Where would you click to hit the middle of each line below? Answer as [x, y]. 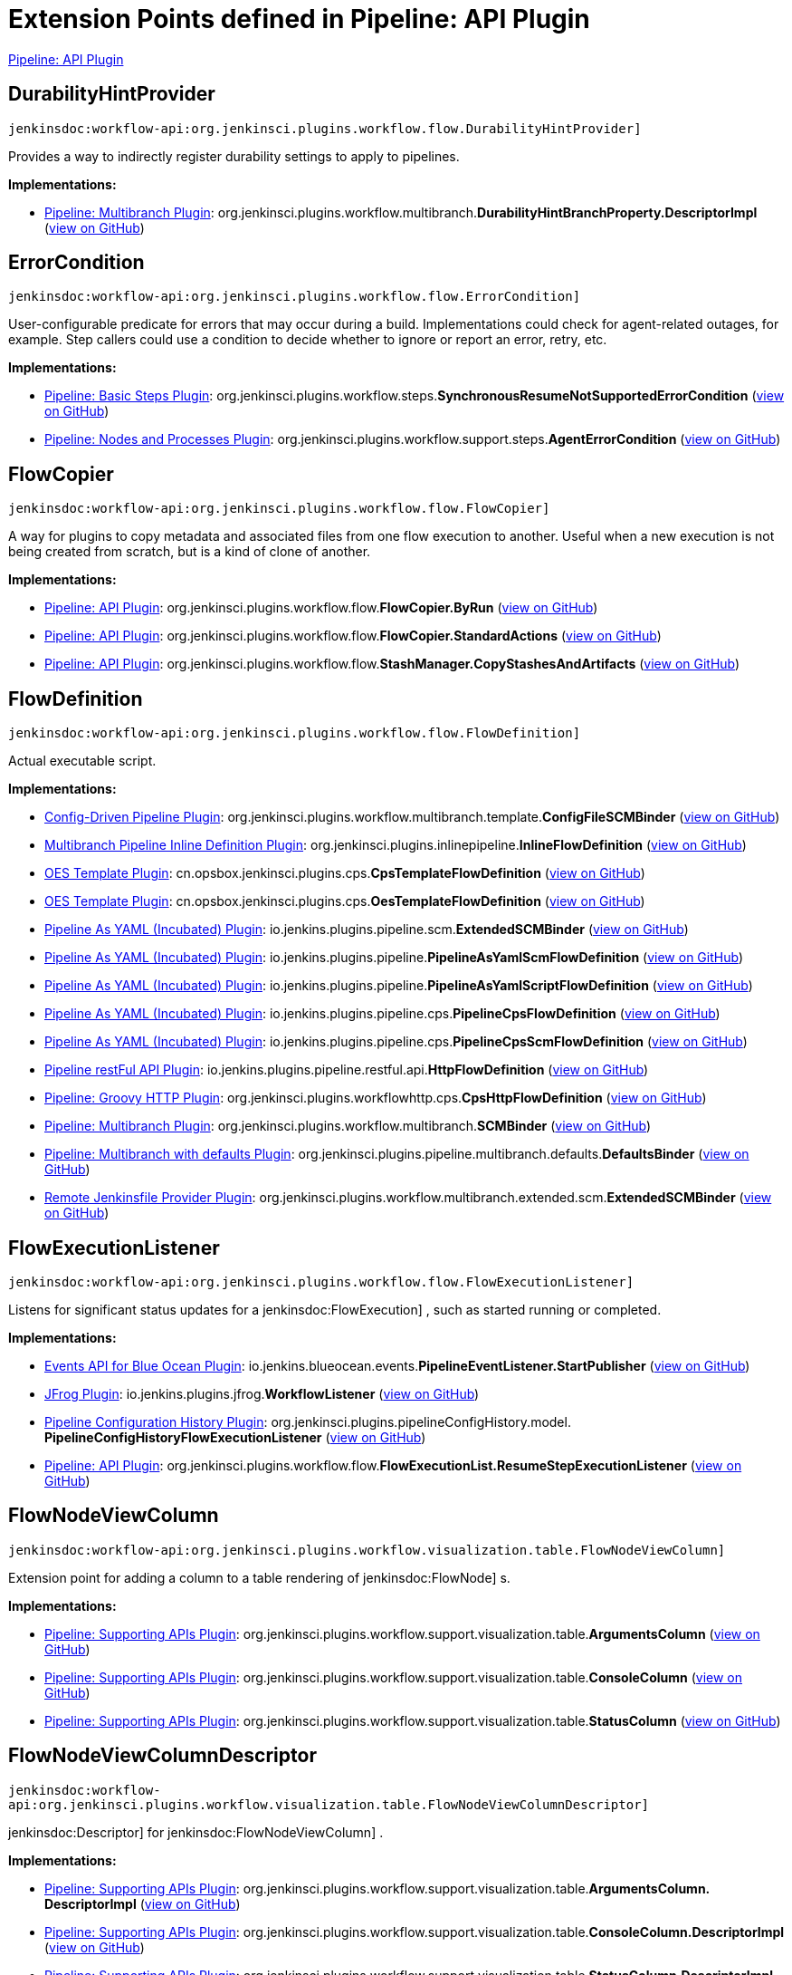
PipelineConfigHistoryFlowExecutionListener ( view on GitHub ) [235, 1437]
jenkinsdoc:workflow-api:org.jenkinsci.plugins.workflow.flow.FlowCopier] [279, 509]
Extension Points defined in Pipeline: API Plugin [299, 19]
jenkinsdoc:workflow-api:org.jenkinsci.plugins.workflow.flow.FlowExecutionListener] [321, 1281]
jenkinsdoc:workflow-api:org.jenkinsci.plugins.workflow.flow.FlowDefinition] [295, 733]
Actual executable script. [82, 761]
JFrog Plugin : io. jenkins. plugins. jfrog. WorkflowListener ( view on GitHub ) [262, 1393]
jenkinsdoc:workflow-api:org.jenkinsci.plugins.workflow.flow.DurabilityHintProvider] [325, 128]
